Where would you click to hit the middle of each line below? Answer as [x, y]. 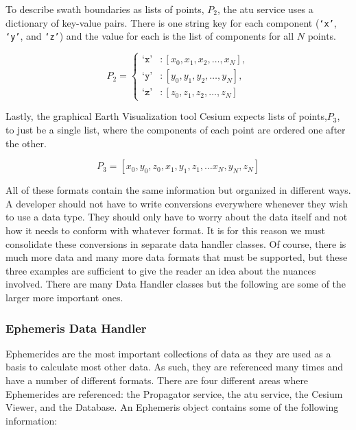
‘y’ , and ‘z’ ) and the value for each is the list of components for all [150, 36]
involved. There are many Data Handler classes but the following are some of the [176, 284]
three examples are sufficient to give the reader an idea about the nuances [161, 270]
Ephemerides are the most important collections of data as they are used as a [168, 353]
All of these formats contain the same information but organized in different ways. [178, 190]
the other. [26, 143]
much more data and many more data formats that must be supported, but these [177, 257]
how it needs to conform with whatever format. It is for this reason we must [166, 230]
